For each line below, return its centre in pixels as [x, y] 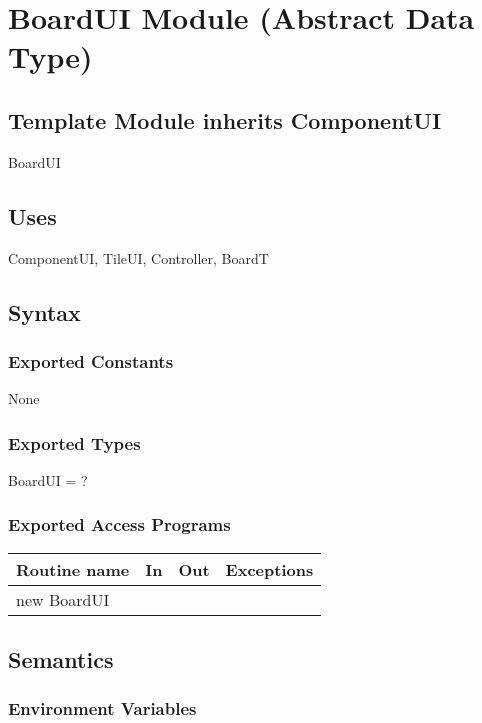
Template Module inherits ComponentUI [225, 119]
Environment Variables [102, 708]
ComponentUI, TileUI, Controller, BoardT [138, 257]
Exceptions [269, 569]
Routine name [73, 569]
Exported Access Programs [119, 524]
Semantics [61, 659]
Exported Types [74, 442]
